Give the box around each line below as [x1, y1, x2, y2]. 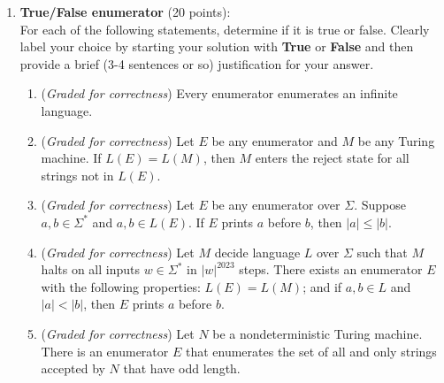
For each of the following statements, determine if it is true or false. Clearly [19, 19, 430, 38]
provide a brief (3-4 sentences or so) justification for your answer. [19, 54, 374, 73]
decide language [214, 242, 301, 261]
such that [356, 242, 408, 261]
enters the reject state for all [255, 149, 410, 167]
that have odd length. [123, 359, 241, 378]
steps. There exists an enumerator [239, 260, 423, 279]
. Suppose [354, 195, 406, 214]
